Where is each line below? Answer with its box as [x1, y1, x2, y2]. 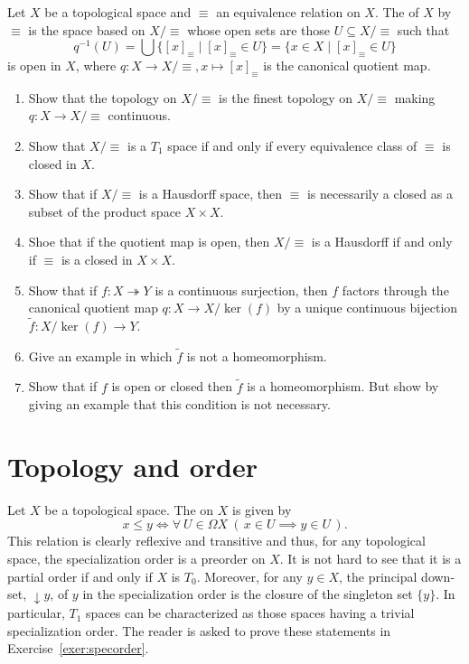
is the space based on [28, 20, 145, 39]
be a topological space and [44, 3, 192, 21]
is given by [231, 500, 292, 519]
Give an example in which [28, 346, 173, 365]
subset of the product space [28, 201, 182, 220]
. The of [374, 3, 419, 21]
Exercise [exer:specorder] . [7, 639, 149, 658]
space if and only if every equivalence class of [167, 136, 417, 154]
